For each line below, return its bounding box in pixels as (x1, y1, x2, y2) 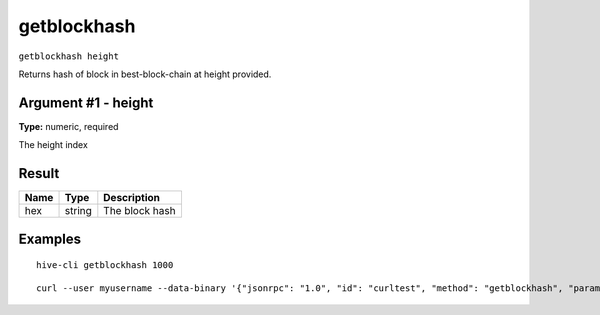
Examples (18, 230, 82, 247)
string (64, 204, 92, 218)
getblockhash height (18, 50, 120, 62)
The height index (18, 139, 89, 151)
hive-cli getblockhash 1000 (36, 260, 174, 271)
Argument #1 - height (18, 94, 154, 111)
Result (18, 165, 60, 182)
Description (103, 191, 160, 205)
